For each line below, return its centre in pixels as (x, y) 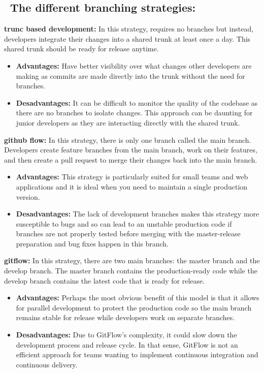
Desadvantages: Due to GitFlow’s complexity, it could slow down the (126, 335)
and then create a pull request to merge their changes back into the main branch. (131, 159)
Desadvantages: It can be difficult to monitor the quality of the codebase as (137, 102)
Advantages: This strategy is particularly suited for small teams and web (132, 177)
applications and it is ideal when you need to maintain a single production (132, 186)
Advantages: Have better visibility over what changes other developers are (134, 65)
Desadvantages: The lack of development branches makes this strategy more (138, 214)
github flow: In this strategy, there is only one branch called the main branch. (128, 139)
